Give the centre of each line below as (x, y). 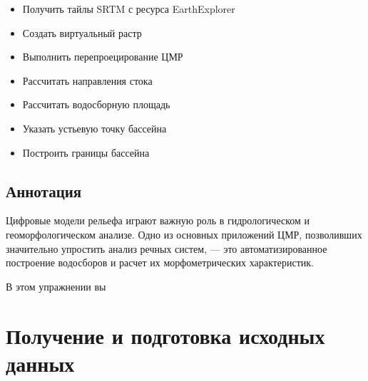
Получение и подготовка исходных (165, 335)
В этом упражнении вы (56, 286)
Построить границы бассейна (86, 152)
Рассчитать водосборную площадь (96, 104)
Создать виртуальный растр (82, 32)
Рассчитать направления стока (87, 80)
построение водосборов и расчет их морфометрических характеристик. (160, 262)
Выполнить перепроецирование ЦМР (103, 57)
